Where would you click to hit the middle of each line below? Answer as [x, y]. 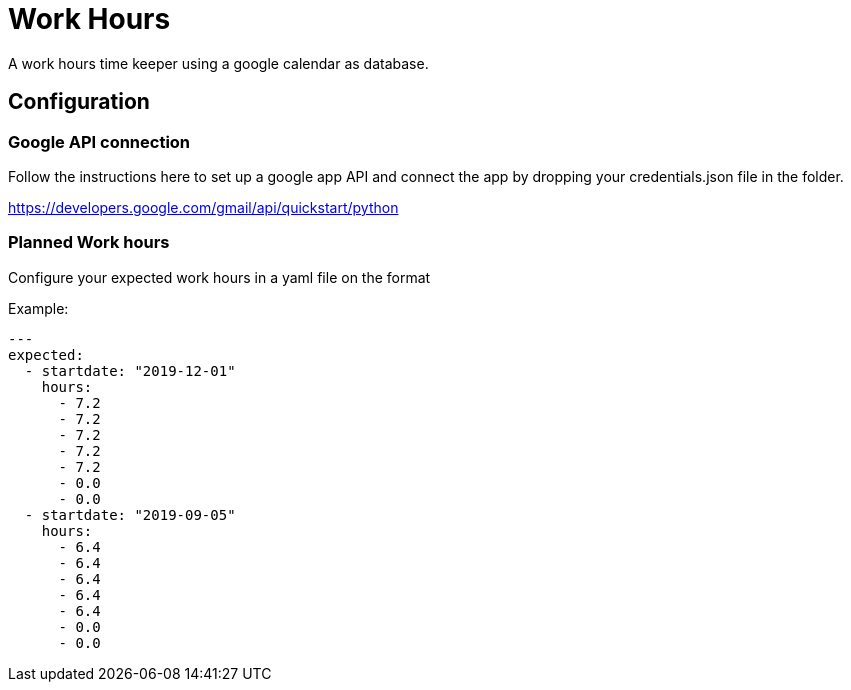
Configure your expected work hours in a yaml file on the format [219, 277]
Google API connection [99, 141]
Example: [38, 308]
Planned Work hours [89, 242]
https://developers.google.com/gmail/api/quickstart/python [203, 207]
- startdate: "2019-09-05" [130, 514]
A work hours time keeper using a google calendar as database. [218, 63]
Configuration [79, 102]
